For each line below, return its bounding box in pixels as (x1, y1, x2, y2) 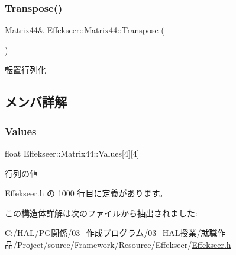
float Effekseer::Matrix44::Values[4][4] (5, 147, 140, 159)
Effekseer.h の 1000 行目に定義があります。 (5, 187, 168, 199)
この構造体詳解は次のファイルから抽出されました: (5, 206, 198, 219)
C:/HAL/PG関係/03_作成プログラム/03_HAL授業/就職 (5, 227, 218, 239)
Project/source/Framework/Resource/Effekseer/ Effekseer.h (17, 238, 231, 250)
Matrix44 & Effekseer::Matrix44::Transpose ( (5, 24, 164, 36)
